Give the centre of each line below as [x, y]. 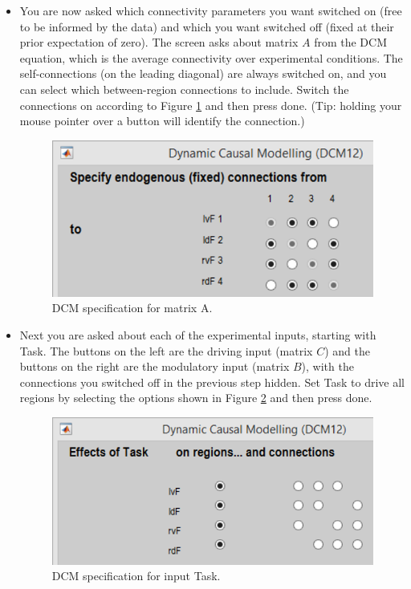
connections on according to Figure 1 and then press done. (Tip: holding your [211, 105]
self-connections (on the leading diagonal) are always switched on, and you [203, 73]
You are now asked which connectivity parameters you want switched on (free [211, 10]
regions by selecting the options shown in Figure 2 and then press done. [196, 398]
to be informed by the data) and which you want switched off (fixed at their [207, 26]
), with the [328, 366]
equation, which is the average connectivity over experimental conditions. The [211, 57]
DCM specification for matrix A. [132, 308]
